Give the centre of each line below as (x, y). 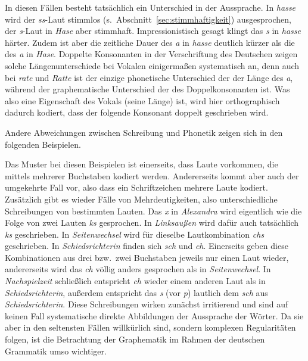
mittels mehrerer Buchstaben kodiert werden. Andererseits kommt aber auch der (152, 175)
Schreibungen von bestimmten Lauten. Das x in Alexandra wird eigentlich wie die (153, 211)
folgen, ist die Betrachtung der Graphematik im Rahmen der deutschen (135, 339)
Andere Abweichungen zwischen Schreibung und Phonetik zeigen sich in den (144, 132)
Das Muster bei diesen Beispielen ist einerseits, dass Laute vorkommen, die (141, 164)
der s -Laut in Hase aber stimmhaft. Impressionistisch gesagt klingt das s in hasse (153, 31)
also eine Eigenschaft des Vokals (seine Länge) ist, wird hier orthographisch (142, 100)
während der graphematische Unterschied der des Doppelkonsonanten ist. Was (147, 89)
